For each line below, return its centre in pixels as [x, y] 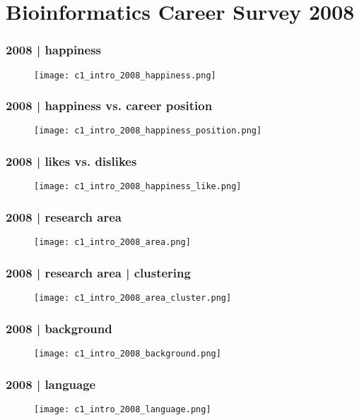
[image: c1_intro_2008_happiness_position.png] [148, 131]
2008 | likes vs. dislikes [71, 161]
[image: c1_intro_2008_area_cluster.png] [133, 298]
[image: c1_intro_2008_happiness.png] [125, 75]
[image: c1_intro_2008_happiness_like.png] [138, 187]
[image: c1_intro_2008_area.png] [112, 242]
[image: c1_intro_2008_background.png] [128, 353]
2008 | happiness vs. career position [109, 106]
